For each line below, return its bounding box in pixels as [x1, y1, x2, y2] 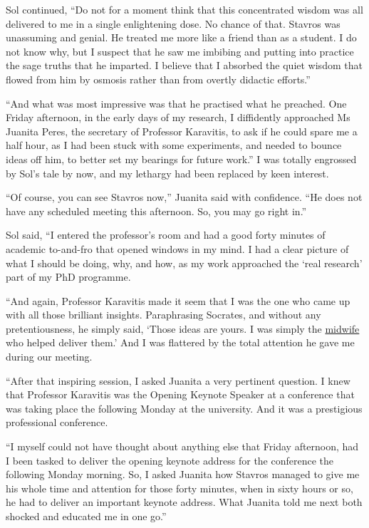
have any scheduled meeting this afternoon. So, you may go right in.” [6, 203, 307, 218]
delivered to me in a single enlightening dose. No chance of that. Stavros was [6, 16, 341, 31]
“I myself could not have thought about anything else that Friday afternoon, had [6, 439, 359, 454]
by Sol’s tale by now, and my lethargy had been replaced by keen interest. [6, 165, 329, 180]
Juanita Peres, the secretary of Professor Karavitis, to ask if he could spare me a [6, 123, 358, 138]
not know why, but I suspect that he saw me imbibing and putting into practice [6, 43, 354, 58]
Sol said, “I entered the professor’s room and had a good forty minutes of [6, 227, 326, 242]
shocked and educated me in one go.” [6, 509, 167, 523]
